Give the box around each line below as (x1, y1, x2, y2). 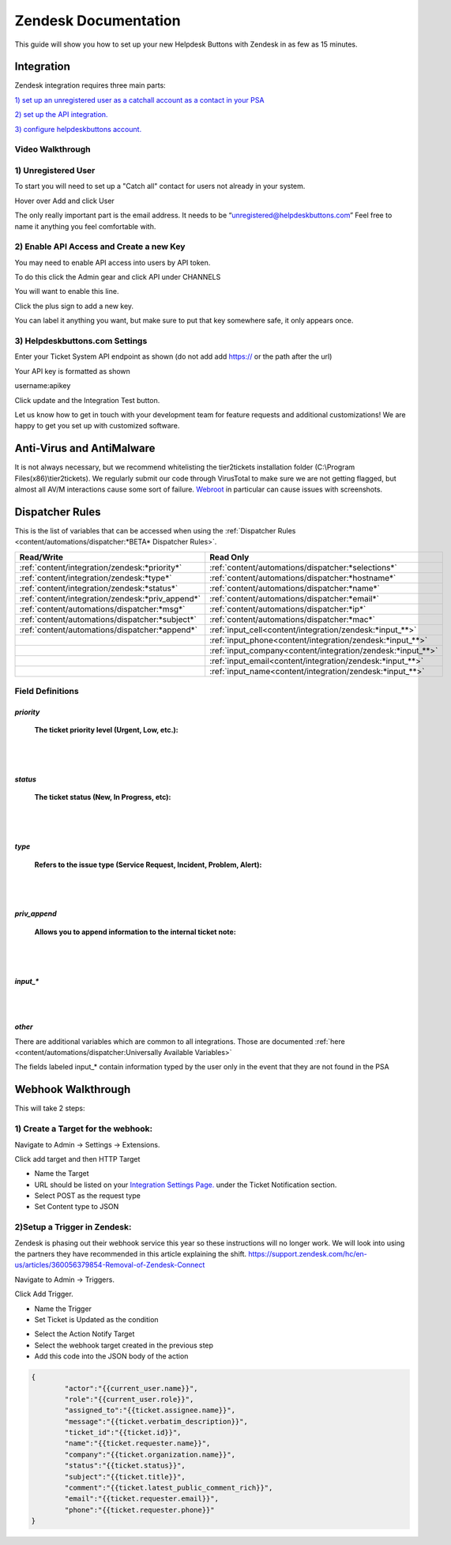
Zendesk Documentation (14, 12, 181, 29)
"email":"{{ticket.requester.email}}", (64, 1494, 219, 1503)
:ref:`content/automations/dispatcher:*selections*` (209, 562, 398, 573)
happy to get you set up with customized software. (14, 421, 180, 431)
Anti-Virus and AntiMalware (14, 442, 156, 455)
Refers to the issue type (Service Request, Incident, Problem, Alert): (34, 860, 262, 869)
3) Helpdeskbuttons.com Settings (14, 335, 148, 346)
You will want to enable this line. (14, 287, 119, 296)
